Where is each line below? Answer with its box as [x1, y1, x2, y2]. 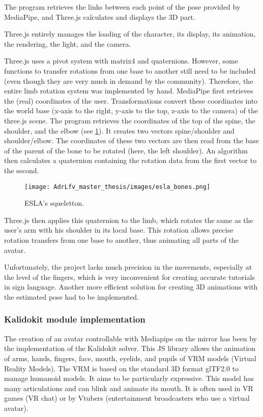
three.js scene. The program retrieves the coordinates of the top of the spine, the [4, 115, 255, 125]
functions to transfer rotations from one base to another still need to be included [4, 65, 256, 76]
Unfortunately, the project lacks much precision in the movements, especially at [4, 262, 252, 272]
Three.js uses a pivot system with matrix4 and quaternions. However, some [4, 55, 238, 66]
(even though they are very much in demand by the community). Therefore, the [4, 75, 253, 86]
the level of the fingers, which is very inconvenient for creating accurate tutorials [4, 271, 255, 282]
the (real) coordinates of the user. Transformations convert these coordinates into [4, 95, 258, 106]
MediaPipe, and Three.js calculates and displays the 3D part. [4, 11, 195, 22]
